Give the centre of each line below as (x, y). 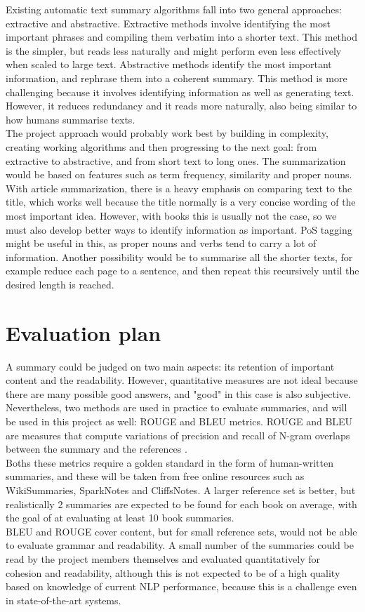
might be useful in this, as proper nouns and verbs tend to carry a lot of (161, 243)
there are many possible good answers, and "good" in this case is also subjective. (178, 393)
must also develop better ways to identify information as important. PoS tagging (179, 229)
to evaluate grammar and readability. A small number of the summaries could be (180, 545)
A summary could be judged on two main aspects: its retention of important (170, 366)
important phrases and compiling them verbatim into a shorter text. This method (182, 37)
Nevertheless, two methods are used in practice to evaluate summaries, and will (177, 407)
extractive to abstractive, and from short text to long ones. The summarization (176, 160)
